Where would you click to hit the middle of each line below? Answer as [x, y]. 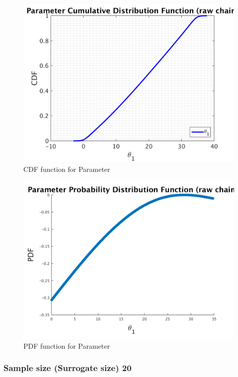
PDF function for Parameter [67, 345]
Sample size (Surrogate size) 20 [68, 368]
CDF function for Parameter [67, 169]
